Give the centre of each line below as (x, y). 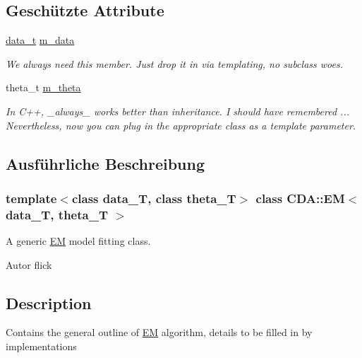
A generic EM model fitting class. (78, 241)
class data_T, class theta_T (154, 198)
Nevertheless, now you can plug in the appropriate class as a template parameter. (181, 125)
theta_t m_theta (43, 87)
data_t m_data (40, 40)
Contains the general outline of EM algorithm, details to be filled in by (159, 332)
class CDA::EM (300, 198)
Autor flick (29, 264)
